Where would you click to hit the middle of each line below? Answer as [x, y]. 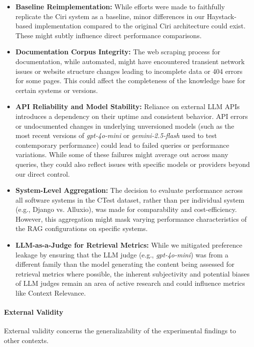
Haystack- [222, 16]
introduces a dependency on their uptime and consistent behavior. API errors [132, 116]
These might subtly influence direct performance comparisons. [108, 35]
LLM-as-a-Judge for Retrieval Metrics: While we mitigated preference [129, 245]
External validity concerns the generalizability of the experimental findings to [120, 331]
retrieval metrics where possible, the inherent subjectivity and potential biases [133, 273]
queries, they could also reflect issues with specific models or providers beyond [133, 164]
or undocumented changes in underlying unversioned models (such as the [125, 126]
